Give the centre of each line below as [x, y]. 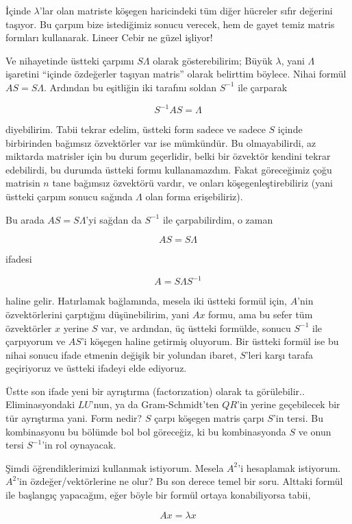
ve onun [315, 431]
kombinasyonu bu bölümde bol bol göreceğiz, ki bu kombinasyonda [146, 431]
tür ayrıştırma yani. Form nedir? [74, 418]
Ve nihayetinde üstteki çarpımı [70, 60]
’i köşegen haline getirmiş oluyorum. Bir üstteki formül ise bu [210, 341]
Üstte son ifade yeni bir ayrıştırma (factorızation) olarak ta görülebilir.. [155, 391]
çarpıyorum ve [36, 341]
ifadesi [19, 259]
